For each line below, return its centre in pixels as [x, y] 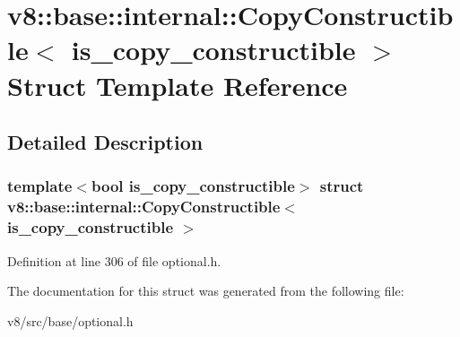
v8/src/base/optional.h [70, 320]
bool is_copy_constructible [193, 186]
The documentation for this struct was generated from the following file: [206, 291]
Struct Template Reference [178, 85]
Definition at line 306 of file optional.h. [114, 260]
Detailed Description [105, 142]
